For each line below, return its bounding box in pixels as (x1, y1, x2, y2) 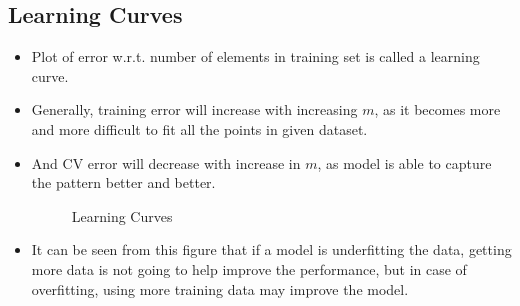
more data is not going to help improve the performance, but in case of (31, 258, 467, 279)
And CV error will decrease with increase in (31, 152, 301, 173)
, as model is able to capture (317, 152, 492, 173)
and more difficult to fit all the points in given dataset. (31, 118, 368, 139)
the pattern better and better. (31, 172, 216, 193)
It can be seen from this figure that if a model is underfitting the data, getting (31, 239, 512, 260)
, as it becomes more (374, 99, 501, 120)
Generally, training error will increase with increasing (31, 99, 358, 120)
